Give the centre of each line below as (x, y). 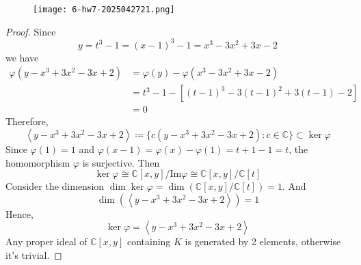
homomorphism (38, 162)
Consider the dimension (55, 186)
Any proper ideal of (46, 241)
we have (22, 57)
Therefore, (27, 121)
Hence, (19, 213)
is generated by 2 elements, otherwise (263, 241)
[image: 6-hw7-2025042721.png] (104, 10)
